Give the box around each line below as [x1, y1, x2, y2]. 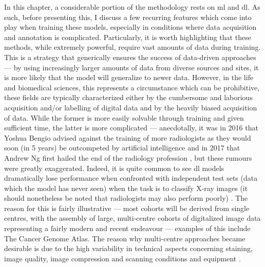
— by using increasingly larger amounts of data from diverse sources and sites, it [4, 62, 259, 72]
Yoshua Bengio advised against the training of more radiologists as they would [4, 132, 251, 143]
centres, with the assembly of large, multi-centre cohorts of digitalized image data [4, 213, 261, 223]
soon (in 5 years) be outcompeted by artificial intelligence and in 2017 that [4, 142, 240, 153]
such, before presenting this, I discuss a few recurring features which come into [4, 11, 252, 22]
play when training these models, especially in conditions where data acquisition [4, 22, 257, 32]
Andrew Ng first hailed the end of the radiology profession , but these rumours [4, 152, 252, 163]
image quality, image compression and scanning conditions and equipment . [4, 253, 241, 263]
